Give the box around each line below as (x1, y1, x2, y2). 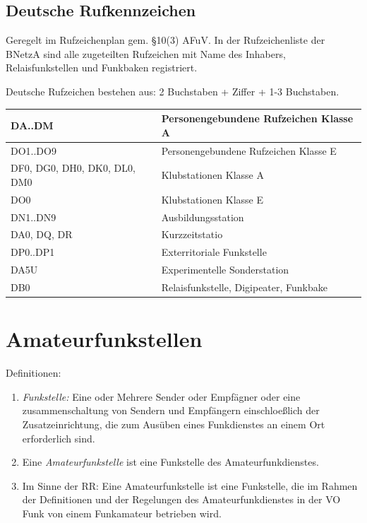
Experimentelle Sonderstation (161, 262, 289, 277)
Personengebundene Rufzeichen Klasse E (161, 143, 337, 158)
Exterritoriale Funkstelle (161, 245, 267, 259)
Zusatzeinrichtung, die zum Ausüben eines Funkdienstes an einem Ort (22, 417, 325, 432)
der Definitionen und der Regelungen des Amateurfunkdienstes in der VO (22, 492, 341, 507)
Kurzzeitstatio (161, 227, 223, 242)
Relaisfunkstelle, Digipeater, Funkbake (161, 280, 328, 295)
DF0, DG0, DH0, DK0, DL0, (11, 160, 136, 175)
